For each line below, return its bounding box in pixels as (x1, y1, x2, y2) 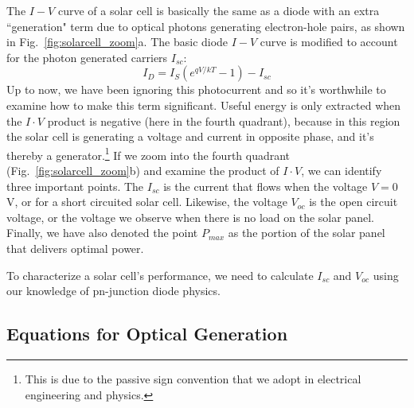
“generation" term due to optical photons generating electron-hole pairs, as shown (6, 17, 405, 34)
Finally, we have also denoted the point (6, 224, 198, 241)
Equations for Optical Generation (6, 321, 288, 346)
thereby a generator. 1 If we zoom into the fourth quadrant (6, 144, 291, 163)
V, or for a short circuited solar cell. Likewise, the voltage (6, 193, 287, 210)
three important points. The (6, 177, 144, 194)
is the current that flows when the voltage (163, 177, 368, 194)
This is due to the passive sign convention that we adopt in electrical (25, 370, 361, 387)
